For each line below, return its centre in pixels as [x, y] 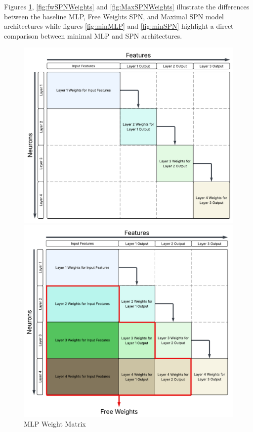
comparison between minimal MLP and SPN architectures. [93, 35]
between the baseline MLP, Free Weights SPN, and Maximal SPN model [114, 16]
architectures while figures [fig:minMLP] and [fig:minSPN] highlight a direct [119, 26]
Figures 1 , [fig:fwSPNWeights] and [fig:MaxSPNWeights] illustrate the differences [127, 6]
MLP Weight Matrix [55, 423]
